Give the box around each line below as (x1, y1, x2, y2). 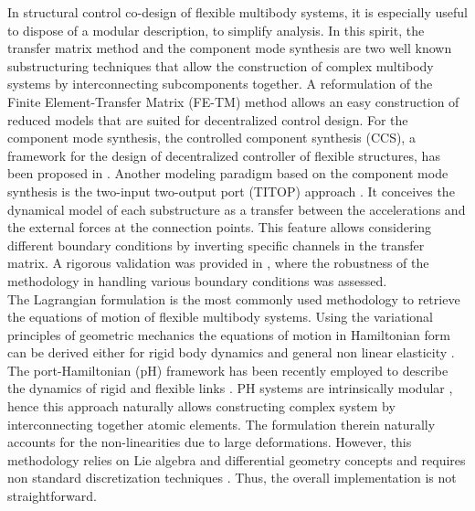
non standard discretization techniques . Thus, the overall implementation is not (7, 468, 457, 487)
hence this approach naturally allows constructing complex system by (7, 397, 396, 416)
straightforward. (7, 486, 97, 506)
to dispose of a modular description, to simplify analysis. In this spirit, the (7, 20, 425, 39)
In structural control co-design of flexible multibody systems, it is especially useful (7, 3, 468, 21)
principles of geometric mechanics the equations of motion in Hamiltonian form (7, 325, 450, 344)
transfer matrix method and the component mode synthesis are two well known (7, 38, 452, 58)
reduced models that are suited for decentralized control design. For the (7, 110, 408, 129)
